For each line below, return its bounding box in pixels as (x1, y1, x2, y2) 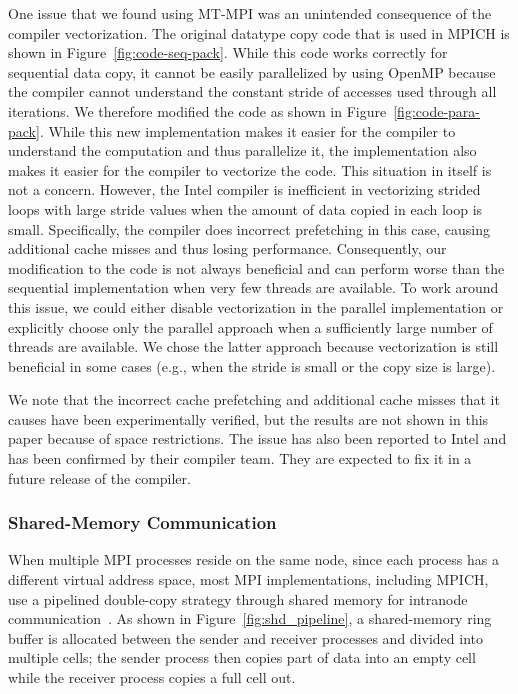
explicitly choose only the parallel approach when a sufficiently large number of (8, 316, 493, 337)
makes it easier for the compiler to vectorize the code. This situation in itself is (8, 159, 492, 180)
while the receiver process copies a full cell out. (8, 667, 296, 688)
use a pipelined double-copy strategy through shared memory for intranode (8, 588, 468, 609)
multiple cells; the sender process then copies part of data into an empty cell (8, 647, 476, 668)
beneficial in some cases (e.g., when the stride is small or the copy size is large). (8, 355, 496, 376)
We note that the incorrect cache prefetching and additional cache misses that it (8, 389, 500, 410)
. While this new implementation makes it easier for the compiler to (39, 120, 456, 141)
